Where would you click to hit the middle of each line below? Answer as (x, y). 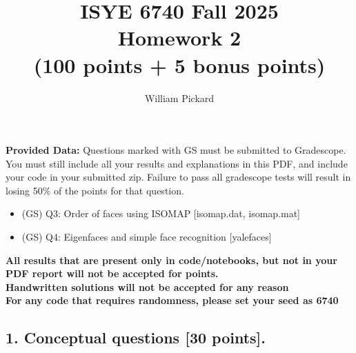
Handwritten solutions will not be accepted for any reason (147, 286)
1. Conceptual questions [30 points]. (136, 337)
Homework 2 (179, 38)
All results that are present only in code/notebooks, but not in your (171, 260)
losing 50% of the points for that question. (95, 190)
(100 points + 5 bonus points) (179, 64)
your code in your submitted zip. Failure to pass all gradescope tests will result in (178, 177)
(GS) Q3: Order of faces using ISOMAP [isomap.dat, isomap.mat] (161, 213)
